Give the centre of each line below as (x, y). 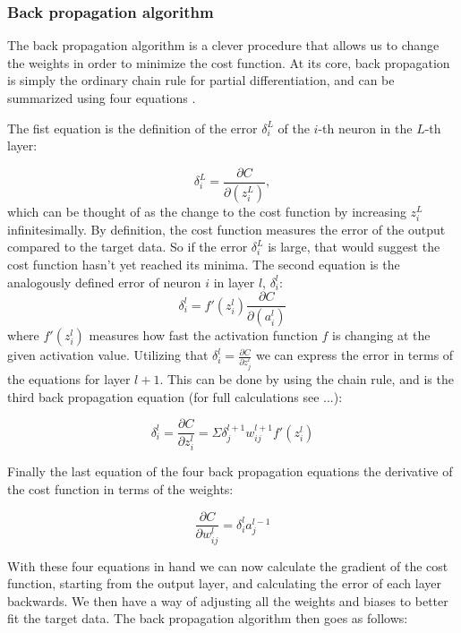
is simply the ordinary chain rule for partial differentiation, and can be (201, 80)
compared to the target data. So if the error (128, 247)
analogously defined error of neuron (104, 282)
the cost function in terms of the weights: (120, 488)
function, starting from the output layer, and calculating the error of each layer (224, 583)
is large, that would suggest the (354, 247)
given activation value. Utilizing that (108, 355)
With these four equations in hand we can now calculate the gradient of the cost (228, 565)
